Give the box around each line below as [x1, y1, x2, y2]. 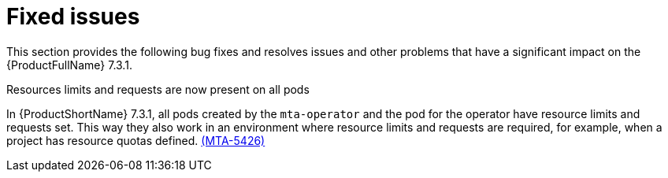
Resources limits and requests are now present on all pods [6, 82, 310, 96]
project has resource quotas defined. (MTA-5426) [6, 133, 265, 147]
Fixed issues [6, 3, 140, 30]
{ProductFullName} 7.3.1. [6, 57, 132, 72]
